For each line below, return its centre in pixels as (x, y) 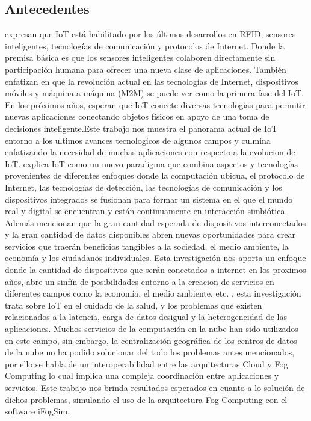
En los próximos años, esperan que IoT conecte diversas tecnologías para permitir (155, 104)
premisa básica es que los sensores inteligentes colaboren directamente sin (140, 57)
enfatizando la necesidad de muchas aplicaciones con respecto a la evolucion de (150, 152)
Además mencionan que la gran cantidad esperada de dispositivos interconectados (155, 222)
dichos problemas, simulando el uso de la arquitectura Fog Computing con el (146, 399)
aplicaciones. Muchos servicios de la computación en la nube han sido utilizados (152, 329)
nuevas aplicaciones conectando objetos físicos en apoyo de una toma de (137, 116)
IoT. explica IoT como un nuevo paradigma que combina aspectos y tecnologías (152, 163)
